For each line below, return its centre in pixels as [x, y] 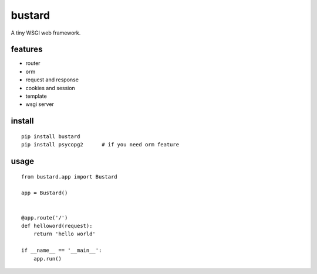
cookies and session [50, 88]
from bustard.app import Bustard [69, 177]
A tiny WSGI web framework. [46, 33]
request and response [52, 80]
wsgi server [40, 104]
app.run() [47, 258]
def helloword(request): [57, 226]
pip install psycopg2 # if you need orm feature [100, 145]
